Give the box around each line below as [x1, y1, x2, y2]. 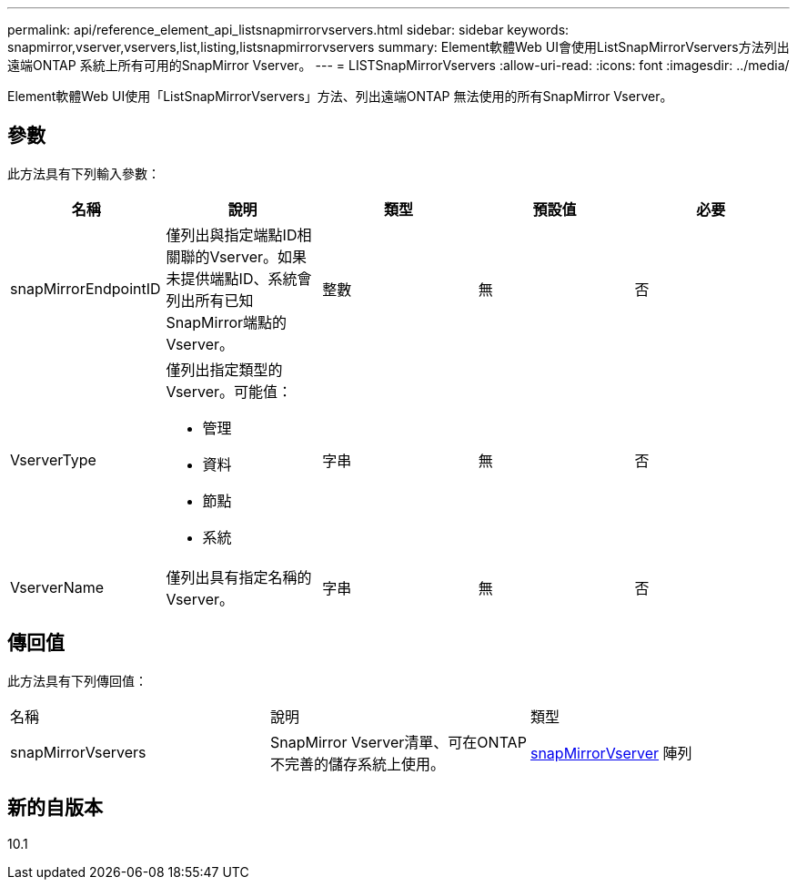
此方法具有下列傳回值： [7, 672, 147, 688]
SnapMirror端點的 [166, 312, 288, 331]
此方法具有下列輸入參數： [7, 165, 160, 181]
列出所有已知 [166, 291, 254, 310]
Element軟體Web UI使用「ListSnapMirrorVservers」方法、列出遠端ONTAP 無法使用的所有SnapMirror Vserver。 [7, 88, 673, 104]
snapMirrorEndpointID [10, 279, 161, 298]
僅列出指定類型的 [166, 360, 283, 379]
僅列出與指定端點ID [166, 225, 298, 244]
